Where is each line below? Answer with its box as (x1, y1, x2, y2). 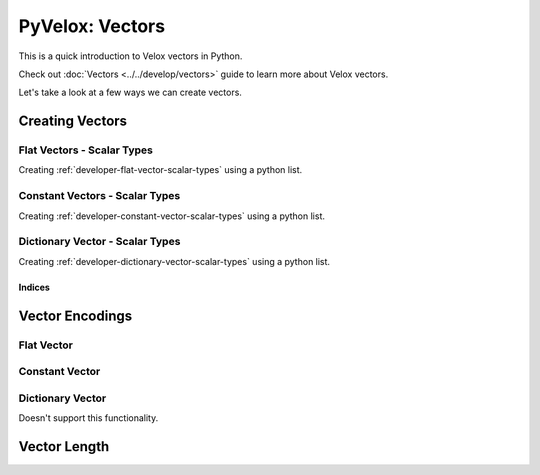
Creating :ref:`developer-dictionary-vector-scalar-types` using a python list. (18, 255, 330, 267)
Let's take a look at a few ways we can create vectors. (18, 86, 242, 99)
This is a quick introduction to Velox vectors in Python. (18, 50, 243, 62)
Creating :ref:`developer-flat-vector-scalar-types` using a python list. (18, 164, 303, 176)
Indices (18, 281, 50, 293)
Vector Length (18, 438, 110, 455)
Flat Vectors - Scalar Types (18, 143, 154, 157)
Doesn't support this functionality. (18, 412, 159, 424)
